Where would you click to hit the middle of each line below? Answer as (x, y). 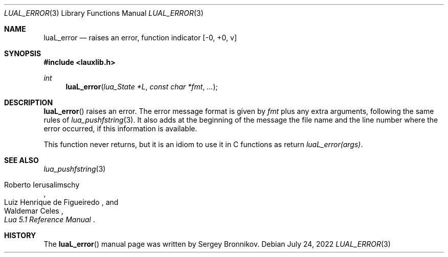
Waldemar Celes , (34, 211)
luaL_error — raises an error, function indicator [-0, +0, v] (140, 38)
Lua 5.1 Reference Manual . (50, 219)
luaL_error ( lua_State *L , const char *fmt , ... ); (142, 87)
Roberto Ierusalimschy (42, 185)
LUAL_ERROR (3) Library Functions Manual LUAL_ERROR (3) (104, 13)
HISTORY (20, 235)
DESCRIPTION (29, 102)
